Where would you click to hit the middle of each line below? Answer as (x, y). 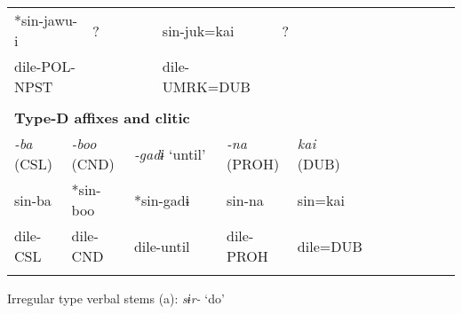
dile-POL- (45, 66)
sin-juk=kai (198, 30)
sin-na (245, 200)
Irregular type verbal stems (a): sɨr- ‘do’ (116, 298)
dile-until (162, 246)
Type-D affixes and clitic (102, 118)
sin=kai (321, 200)
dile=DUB (330, 246)
